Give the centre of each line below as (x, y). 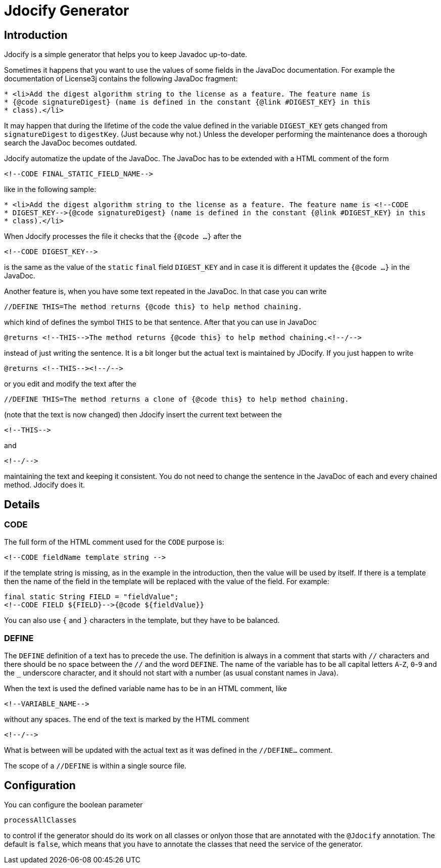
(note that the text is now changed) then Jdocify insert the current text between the (143, 415)
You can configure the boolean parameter (73, 804)
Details (22, 504)
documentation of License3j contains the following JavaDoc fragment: (121, 79)
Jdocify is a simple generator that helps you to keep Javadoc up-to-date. (126, 55)
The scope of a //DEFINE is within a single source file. (95, 766)
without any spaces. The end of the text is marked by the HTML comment (127, 719)
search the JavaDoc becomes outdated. (71, 143)
